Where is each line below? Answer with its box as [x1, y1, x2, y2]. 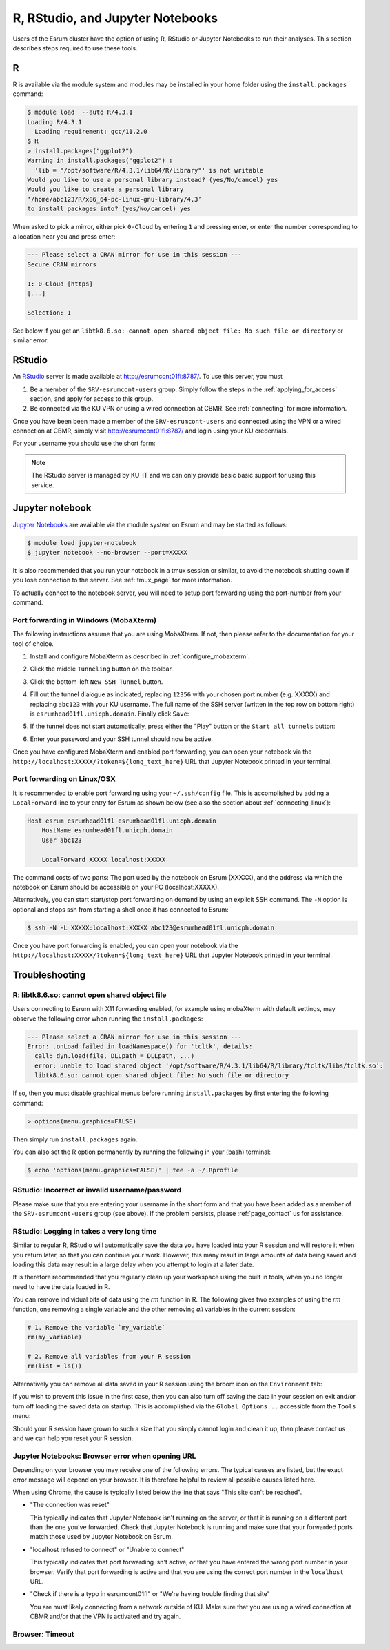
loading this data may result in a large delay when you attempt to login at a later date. [12, 1260, 254, 1268]
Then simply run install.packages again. [12, 1135, 138, 1143]
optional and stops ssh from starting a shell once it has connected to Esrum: [12, 905, 229, 914]
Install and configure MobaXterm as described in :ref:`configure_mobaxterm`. [30, 652, 251, 660]
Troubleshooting [12, 969, 86, 981]
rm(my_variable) [27, 1333, 83, 1341]
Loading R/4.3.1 [27, 118, 83, 126]
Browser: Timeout [12, 1629, 74, 1639]
